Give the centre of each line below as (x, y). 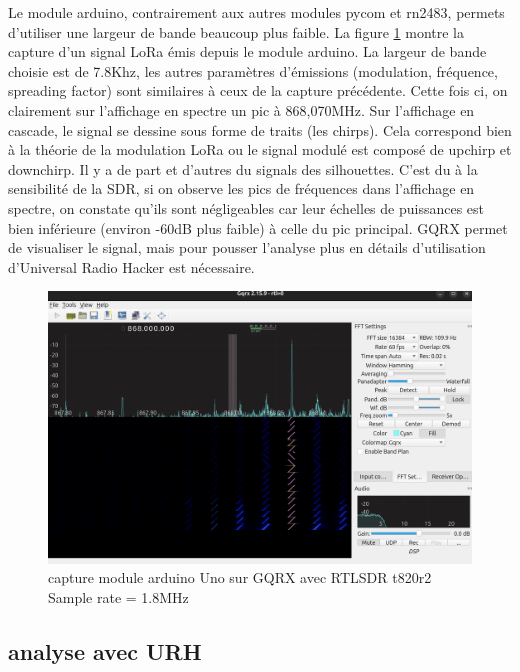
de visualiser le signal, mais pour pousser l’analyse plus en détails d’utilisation (247, 247)
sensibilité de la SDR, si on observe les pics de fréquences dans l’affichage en (241, 188)
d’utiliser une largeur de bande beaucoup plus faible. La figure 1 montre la (236, 31)
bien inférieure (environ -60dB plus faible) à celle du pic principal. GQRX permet (258, 227)
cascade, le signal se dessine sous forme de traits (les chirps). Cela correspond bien (260, 129)
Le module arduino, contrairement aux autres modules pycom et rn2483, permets (256, 12)
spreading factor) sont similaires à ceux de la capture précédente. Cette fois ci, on (258, 90)
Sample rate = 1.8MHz (118, 596)
